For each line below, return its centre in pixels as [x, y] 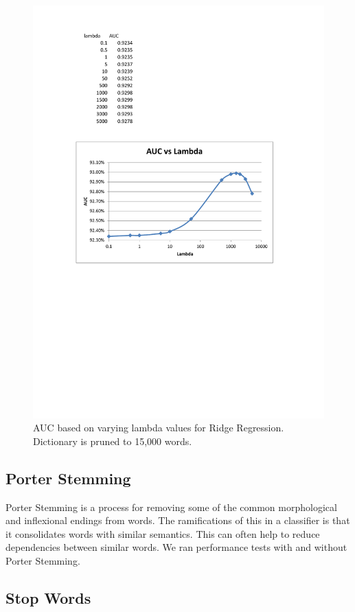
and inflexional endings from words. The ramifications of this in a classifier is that [178, 520]
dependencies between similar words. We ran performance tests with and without [176, 547]
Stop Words [48, 597]
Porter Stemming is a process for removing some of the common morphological [171, 507]
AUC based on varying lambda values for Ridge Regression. [159, 428]
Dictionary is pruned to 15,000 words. [113, 441]
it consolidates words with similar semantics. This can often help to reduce [163, 533]
